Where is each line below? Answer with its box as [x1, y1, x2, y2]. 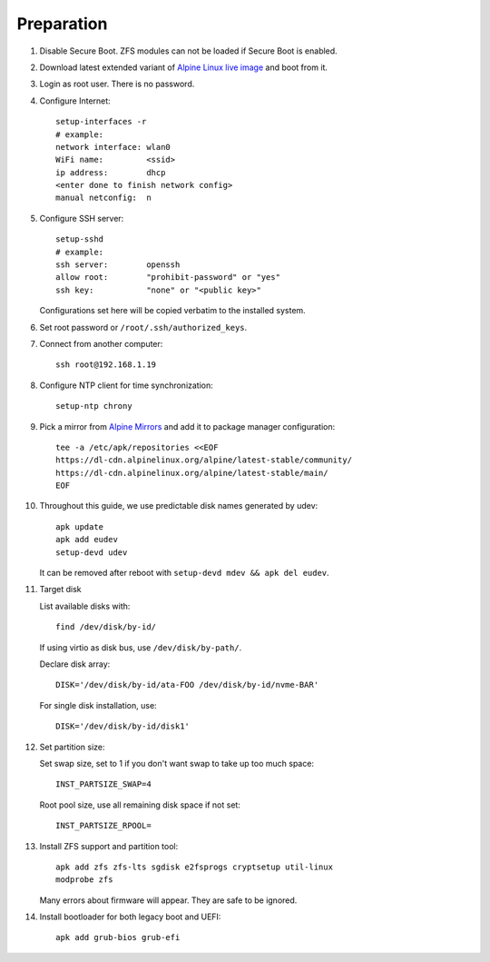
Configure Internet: [39, 95, 111, 106]
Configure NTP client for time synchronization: [39, 380, 213, 391]
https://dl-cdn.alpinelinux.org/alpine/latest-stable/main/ [55, 468, 328, 478]
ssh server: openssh [55, 260, 181, 270]
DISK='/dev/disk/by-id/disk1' [55, 721, 191, 731]
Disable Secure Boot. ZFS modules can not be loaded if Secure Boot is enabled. [39, 45, 338, 56]
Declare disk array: [39, 659, 111, 669]
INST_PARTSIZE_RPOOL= [55, 820, 152, 831]
